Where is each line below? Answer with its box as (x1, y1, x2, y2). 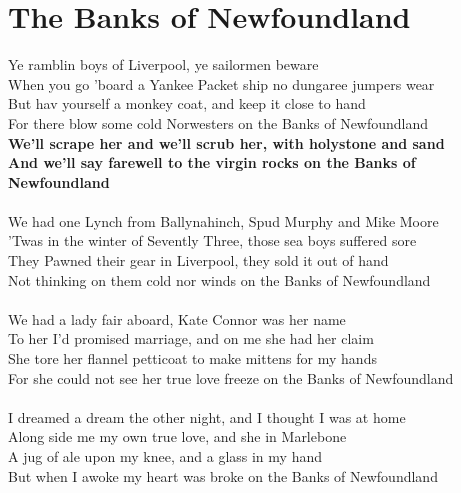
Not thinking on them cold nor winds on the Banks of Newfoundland (8, 269, 431, 290)
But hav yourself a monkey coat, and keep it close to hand (8, 93, 366, 114)
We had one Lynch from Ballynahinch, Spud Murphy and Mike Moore (8, 210, 439, 231)
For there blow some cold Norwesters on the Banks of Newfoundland (8, 112, 429, 133)
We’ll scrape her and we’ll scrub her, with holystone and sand (8, 132, 445, 153)
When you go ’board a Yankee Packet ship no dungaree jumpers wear (8, 73, 435, 94)
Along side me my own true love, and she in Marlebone (8, 426, 347, 447)
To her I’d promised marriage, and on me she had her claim (8, 328, 374, 349)
